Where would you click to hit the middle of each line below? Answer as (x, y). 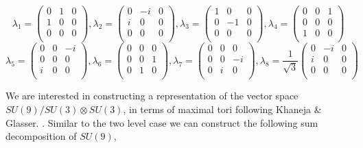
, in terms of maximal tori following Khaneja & (222, 109)
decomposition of (41, 136)
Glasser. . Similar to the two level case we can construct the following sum (162, 122)
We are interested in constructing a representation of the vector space (152, 96)
